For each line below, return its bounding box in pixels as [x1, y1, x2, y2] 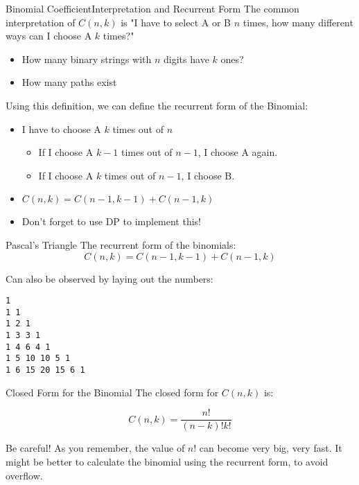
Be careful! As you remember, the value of [6, 441, 185, 455]
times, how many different [243, 15, 353, 29]
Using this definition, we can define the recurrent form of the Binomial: [6, 98, 308, 112]
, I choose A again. [198, 145, 278, 159]
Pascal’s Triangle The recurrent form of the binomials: [6, 237, 236, 252]
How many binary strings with [21, 51, 152, 66]
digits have [164, 51, 209, 66]
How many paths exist [21, 75, 117, 89]
